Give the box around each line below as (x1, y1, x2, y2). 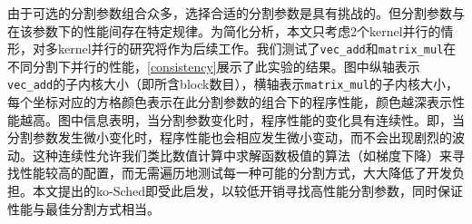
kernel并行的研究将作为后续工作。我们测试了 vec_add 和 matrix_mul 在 (57, 39, 457, 58)
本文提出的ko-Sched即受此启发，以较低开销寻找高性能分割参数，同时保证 (32, 181, 464, 200)
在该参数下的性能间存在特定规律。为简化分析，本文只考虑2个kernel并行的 (7, 21, 441, 40)
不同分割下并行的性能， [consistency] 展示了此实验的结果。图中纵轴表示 (7, 56, 420, 75)
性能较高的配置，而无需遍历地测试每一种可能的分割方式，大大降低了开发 (19, 163, 452, 182)
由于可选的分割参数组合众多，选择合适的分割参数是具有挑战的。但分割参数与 (7, 4, 465, 22)
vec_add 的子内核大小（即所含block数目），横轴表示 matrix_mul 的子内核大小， (7, 74, 459, 93)
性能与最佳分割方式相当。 (7, 199, 160, 218)
